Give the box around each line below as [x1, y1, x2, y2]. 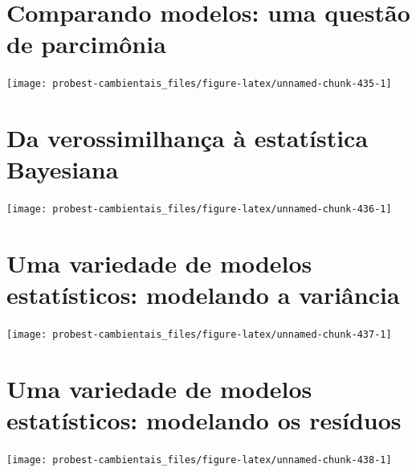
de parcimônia [6, 27, 166, 60]
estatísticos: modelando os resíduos [6, 404, 402, 437]
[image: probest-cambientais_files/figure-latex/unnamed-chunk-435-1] [6, 78, 392, 90]
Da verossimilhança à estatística [6, 121, 369, 154]
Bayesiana [6, 153, 119, 186]
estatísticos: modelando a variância [6, 278, 400, 311]
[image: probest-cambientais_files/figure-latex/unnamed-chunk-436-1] [6, 203, 392, 215]
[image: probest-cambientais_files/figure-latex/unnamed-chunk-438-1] [6, 454, 392, 466]
